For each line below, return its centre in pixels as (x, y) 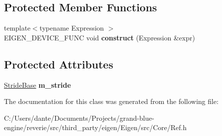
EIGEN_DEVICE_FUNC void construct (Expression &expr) (100, 37)
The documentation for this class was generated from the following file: (111, 101)
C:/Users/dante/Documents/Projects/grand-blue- (79, 118)
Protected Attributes (59, 64)
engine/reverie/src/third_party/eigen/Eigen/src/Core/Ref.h (95, 127)
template (17, 28)
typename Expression (72, 28)
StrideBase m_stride (37, 85)
